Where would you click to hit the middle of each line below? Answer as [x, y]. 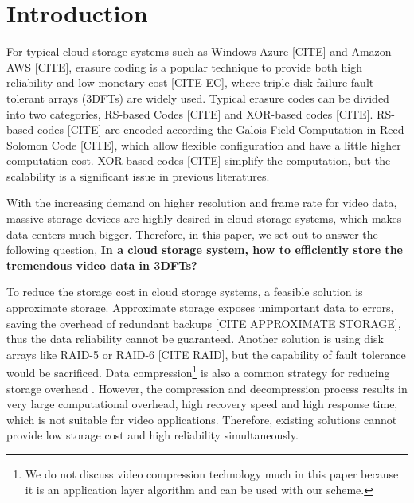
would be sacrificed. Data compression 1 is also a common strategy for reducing [198, 372]
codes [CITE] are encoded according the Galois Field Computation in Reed [221, 129]
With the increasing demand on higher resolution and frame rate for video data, [202, 203]
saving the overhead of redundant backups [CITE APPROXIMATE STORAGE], [204, 323]
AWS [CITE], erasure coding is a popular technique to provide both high [185, 66]
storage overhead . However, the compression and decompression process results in [207, 388]
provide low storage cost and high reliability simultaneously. [152, 435]
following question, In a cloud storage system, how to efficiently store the [205, 250]
